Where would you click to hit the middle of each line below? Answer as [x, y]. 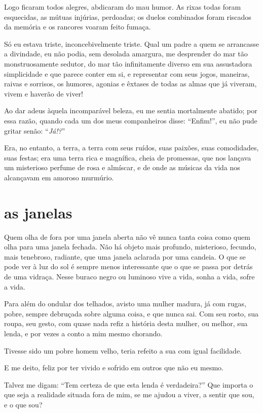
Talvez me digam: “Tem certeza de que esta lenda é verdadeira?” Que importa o [129, 384]
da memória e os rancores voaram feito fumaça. [78, 27]
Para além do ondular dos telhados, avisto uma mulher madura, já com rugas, [125, 304]
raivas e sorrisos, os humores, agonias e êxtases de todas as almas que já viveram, [130, 84]
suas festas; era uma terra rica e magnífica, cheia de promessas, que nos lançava [128, 157]
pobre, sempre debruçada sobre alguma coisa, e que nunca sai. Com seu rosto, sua [131, 313]
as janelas [38, 212]
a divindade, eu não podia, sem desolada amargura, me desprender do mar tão [126, 54]
